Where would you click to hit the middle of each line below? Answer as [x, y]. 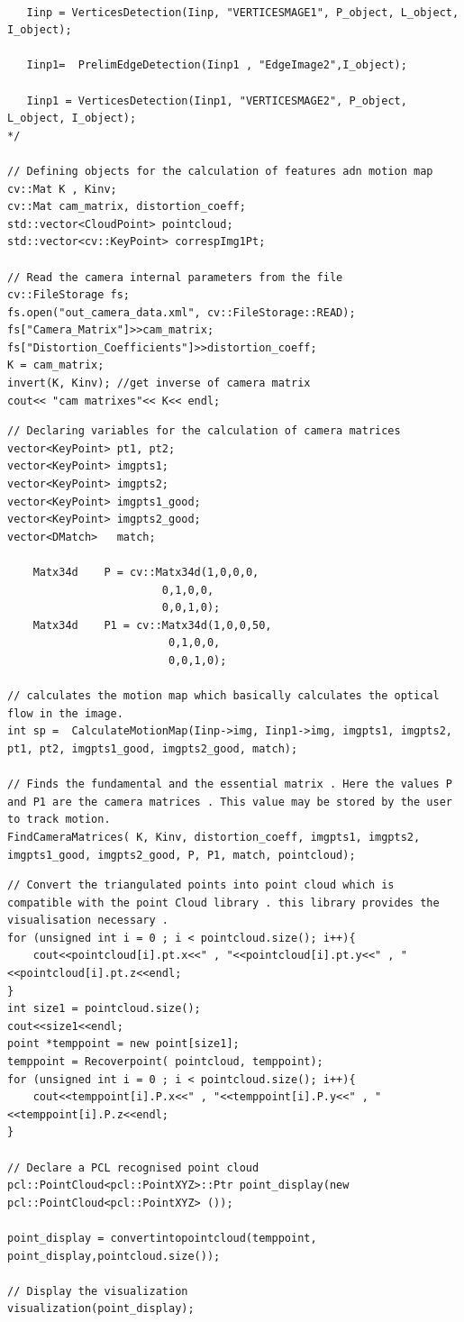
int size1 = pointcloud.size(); [104, 1009]
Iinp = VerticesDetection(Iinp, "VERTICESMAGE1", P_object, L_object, [243, 12]
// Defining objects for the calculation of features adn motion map [220, 171]
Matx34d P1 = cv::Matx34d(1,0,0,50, [152, 625]
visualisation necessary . [88, 921]
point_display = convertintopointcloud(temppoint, [162, 1238]
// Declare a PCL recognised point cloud [133, 1167]
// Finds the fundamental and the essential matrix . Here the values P [230, 784]
